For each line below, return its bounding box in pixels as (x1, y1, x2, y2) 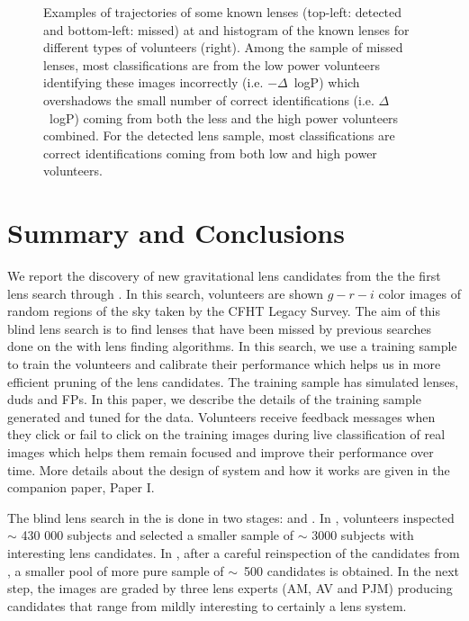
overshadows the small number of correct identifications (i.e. (43, 90, 374, 109)
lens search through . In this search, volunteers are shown (7, 283, 324, 302)
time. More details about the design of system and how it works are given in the (7, 460, 450, 479)
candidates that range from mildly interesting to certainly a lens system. (7, 596, 407, 615)
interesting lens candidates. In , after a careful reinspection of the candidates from (7, 543, 460, 562)
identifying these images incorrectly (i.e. (43, 73, 264, 92)
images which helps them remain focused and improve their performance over (7, 443, 434, 461)
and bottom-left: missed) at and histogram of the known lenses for (43, 20, 410, 39)
